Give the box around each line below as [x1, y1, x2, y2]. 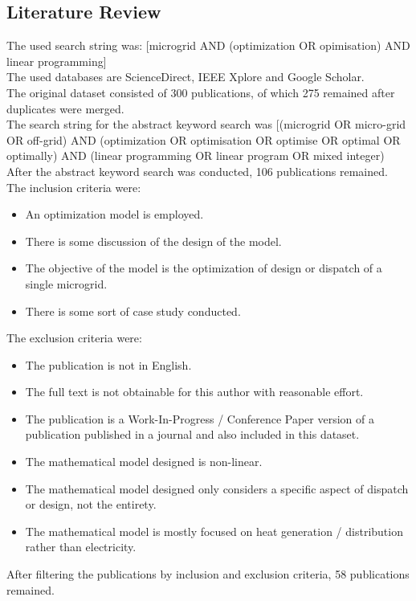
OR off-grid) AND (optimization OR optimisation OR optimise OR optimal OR [6, 131, 401, 148]
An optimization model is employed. [25, 206, 204, 223]
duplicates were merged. [6, 100, 124, 117]
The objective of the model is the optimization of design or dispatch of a [25, 260, 382, 276]
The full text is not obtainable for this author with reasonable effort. [25, 383, 364, 400]
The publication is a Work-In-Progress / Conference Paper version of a [25, 410, 374, 427]
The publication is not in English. [25, 356, 192, 373]
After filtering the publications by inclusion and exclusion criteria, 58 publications [6, 566, 410, 583]
